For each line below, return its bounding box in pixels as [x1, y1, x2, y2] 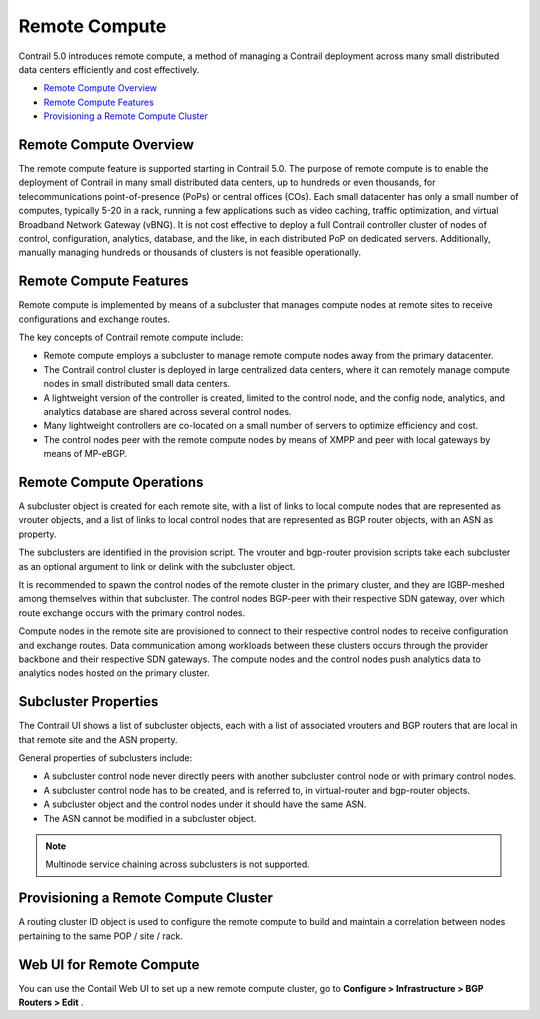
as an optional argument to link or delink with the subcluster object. [18, 560, 296, 572]
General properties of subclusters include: [18, 752, 193, 764]
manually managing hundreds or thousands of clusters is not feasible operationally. [18, 246, 362, 259]
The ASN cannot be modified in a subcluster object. [43, 812, 257, 824]
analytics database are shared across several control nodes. [43, 406, 292, 417]
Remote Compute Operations [18, 473, 204, 490]
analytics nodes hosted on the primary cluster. [18, 667, 210, 679]
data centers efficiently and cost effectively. [18, 63, 200, 75]
